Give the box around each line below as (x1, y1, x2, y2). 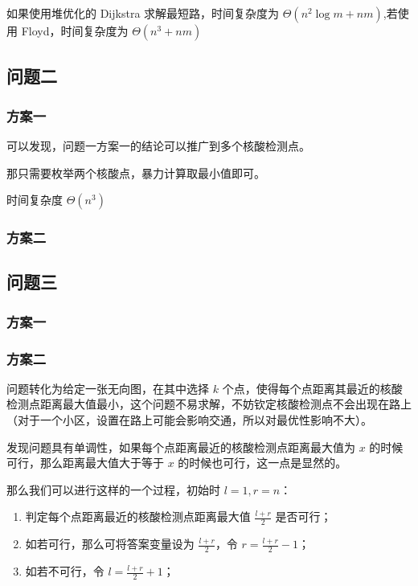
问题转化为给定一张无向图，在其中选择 (6, 379, 209, 396)
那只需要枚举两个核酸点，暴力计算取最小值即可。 (6, 164, 265, 181)
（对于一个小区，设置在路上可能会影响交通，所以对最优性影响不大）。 (6, 412, 372, 428)
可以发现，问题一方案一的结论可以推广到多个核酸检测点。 (6, 137, 310, 154)
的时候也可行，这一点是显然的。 (178, 454, 347, 471)
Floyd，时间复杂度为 (21, 23, 129, 39)
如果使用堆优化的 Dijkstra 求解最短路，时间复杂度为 (6, 5, 280, 21)
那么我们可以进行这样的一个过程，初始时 (6, 481, 220, 498)
